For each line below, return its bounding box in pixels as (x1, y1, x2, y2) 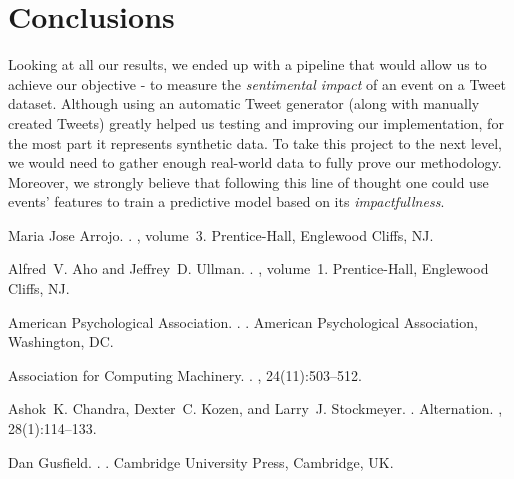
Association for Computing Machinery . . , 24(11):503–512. (8, 364, 362, 385)
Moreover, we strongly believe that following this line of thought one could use (8, 171, 489, 192)
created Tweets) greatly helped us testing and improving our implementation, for (8, 112, 504, 133)
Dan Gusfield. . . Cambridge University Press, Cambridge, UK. (8, 451, 394, 472)
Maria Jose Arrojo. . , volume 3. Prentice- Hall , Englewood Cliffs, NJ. (8, 224, 434, 245)
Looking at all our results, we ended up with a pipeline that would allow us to (8, 54, 487, 75)
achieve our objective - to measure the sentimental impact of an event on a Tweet (8, 73, 506, 94)
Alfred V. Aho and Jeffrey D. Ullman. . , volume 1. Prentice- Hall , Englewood (8, 258, 489, 279)
